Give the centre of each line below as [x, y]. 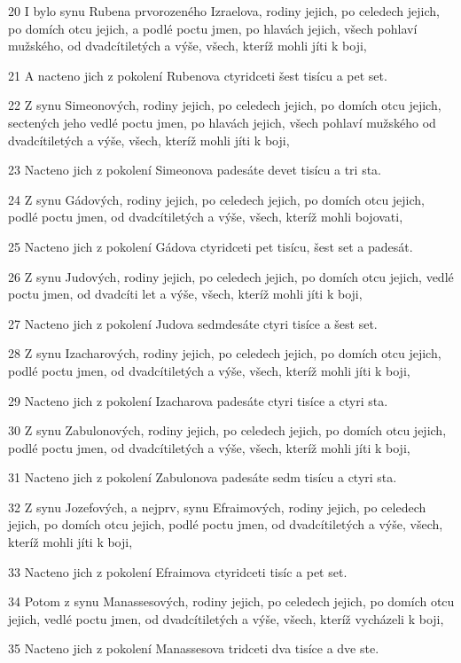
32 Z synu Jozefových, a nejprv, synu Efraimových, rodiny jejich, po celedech [217, 507]
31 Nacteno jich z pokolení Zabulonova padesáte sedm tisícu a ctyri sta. [203, 477]
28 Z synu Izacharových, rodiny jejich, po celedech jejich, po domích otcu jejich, [225, 353]
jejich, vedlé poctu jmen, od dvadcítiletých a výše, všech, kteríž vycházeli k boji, [226, 618]
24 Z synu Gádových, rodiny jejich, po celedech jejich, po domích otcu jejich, [217, 199]
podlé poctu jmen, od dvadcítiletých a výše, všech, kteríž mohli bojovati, [206, 217]
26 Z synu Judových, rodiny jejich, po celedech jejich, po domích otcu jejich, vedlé [231, 276]
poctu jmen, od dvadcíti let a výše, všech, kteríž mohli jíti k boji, [185, 294]
